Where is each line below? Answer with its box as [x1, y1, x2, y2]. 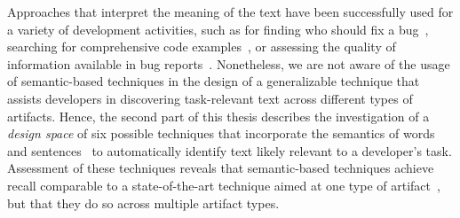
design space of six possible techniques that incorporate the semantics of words [7, 124, 435, 143]
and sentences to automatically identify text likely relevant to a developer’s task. [7, 141, 452, 160]
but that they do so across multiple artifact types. [7, 193, 280, 212]
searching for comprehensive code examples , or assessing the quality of [7, 37, 396, 56]
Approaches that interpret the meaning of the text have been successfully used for [7, 3, 454, 20]
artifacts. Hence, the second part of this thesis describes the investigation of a [7, 106, 430, 125]
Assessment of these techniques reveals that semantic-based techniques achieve [7, 159, 434, 177]
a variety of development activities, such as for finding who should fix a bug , [7, 19, 429, 38]
